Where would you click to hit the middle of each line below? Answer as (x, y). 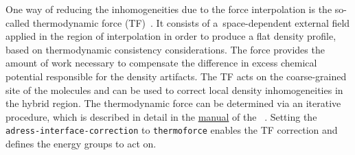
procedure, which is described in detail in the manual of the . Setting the (161, 116)
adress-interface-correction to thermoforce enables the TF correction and (172, 130)
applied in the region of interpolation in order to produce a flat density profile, (171, 36)
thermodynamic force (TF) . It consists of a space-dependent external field (191, 22)
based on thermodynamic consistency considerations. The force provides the (165, 49)
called (18, 22)
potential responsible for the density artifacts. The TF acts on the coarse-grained (176, 76)
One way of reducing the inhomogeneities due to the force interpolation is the (169, 9)
